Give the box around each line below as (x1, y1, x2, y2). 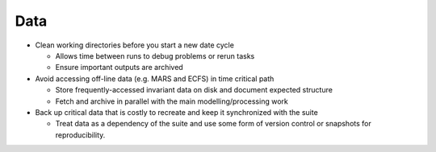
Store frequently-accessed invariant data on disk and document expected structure (55, 85, 333, 95)
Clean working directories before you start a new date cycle (35, 40, 234, 50)
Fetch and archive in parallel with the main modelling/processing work (55, 97, 288, 106)
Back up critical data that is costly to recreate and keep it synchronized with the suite (35, 107, 318, 117)
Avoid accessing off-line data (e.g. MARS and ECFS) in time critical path (35, 73, 275, 84)
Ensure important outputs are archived (55, 63, 183, 72)
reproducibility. (55, 129, 106, 140)
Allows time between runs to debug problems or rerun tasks (55, 51, 255, 60)
